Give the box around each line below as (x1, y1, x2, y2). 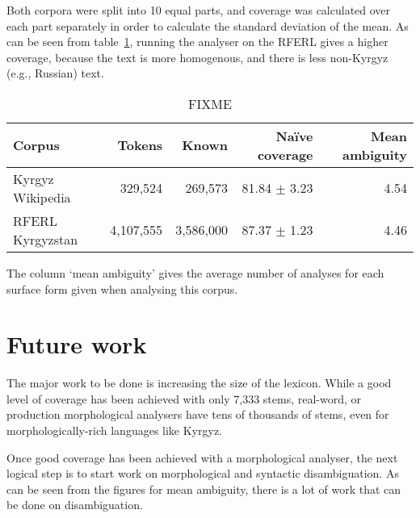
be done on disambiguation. (6, 496, 143, 513)
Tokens (117, 136, 163, 155)
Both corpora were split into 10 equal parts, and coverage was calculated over (6, 2, 391, 18)
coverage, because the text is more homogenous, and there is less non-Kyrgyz (6, 48, 388, 65)
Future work (6, 328, 147, 361)
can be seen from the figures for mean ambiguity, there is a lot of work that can (6, 480, 401, 497)
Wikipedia (13, 187, 71, 207)
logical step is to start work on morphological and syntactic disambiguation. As (6, 465, 399, 482)
